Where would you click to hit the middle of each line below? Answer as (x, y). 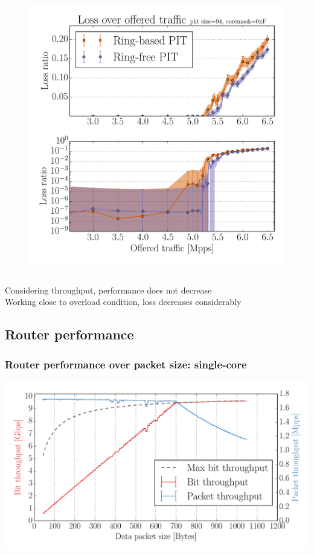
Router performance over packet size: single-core (126, 364)
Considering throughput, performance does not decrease (108, 290)
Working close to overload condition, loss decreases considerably (123, 302)
